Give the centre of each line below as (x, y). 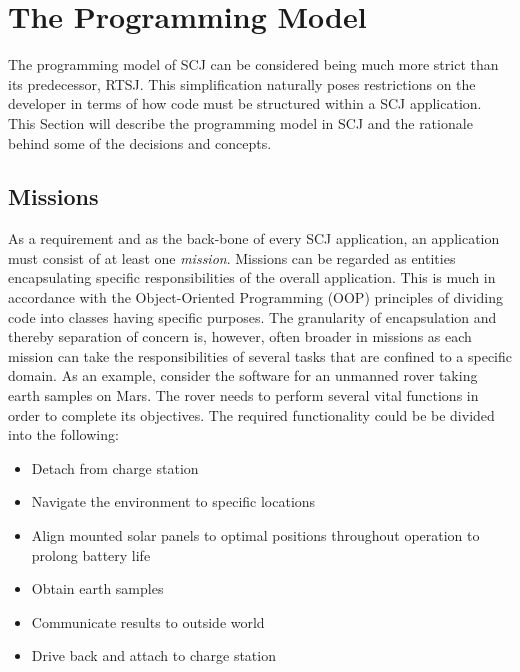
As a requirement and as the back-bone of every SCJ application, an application (254, 238)
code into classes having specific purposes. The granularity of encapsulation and (252, 316)
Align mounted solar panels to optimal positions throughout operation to (255, 535)
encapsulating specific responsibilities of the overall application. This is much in (252, 277)
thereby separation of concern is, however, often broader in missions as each (240, 336)
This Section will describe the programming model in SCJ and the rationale (240, 122)
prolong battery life (91, 554)
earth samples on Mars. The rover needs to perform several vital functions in (243, 395)
